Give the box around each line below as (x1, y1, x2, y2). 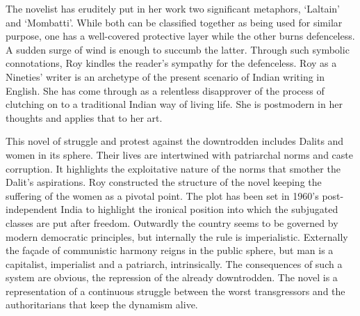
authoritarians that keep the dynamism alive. (6, 297, 198, 312)
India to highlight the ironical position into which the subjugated (60, 202, 338, 216)
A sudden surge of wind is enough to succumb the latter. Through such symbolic (6, 42, 350, 56)
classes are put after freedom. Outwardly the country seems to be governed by (6, 215, 338, 230)
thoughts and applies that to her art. (6, 110, 163, 125)
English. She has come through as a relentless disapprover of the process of (6, 83, 325, 97)
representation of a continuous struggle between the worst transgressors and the (6, 283, 345, 298)
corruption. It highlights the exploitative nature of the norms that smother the (6, 161, 341, 175)
